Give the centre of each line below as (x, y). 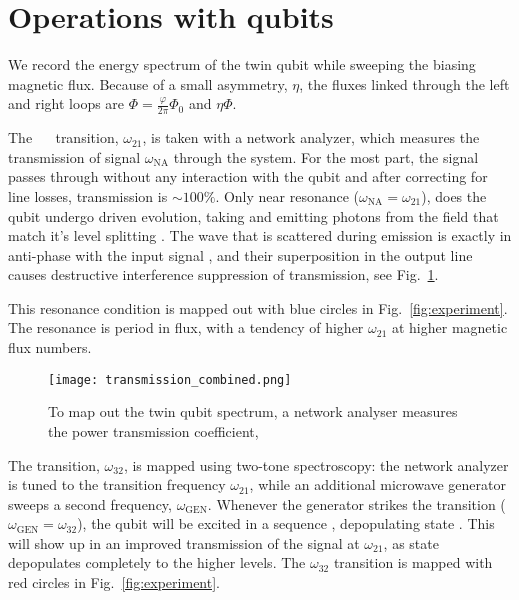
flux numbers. (50, 347)
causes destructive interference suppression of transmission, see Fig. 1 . (223, 274)
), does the (454, 195)
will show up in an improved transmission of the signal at (184, 542)
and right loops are (66, 103)
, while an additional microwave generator (378, 484)
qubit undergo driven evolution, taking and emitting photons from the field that (253, 215)
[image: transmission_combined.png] (170, 379)
